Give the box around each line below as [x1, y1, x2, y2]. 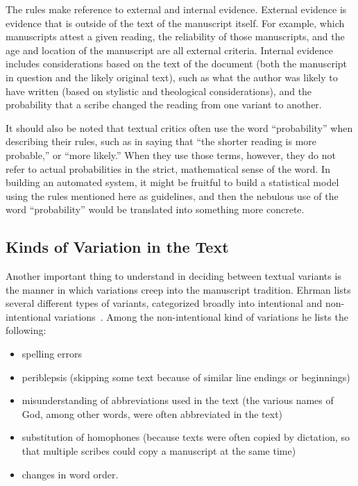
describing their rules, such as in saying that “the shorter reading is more [6, 134, 317, 149]
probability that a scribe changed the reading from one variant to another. [6, 97, 322, 112]
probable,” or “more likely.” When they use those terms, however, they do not [6, 147, 336, 162]
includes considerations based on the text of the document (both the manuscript [6, 56, 348, 71]
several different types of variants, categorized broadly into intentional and [6, 296, 323, 310]
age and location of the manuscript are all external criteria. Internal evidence [6, 42, 334, 57]
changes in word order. [22, 467, 119, 481]
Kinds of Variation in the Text [6, 236, 229, 258]
